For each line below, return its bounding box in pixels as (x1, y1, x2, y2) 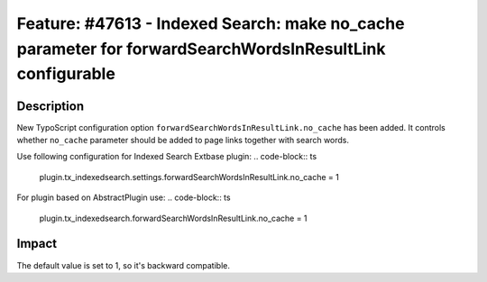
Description (16, 98, 85, 114)
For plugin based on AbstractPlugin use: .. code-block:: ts (16, 192, 231, 203)
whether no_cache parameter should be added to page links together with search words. (16, 135, 350, 146)
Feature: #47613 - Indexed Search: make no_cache (16, 14, 405, 33)
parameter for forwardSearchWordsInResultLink (16, 39, 387, 59)
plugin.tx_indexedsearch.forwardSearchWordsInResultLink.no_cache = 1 (39, 213, 308, 223)
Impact (16, 236, 58, 251)
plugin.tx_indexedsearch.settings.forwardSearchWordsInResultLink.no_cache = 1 (39, 171, 340, 182)
